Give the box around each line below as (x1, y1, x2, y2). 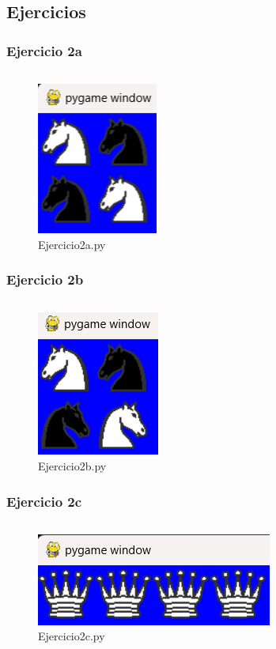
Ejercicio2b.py (38, 458, 107, 474)
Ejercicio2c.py (38, 628, 105, 644)
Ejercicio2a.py (38, 236, 106, 252)
